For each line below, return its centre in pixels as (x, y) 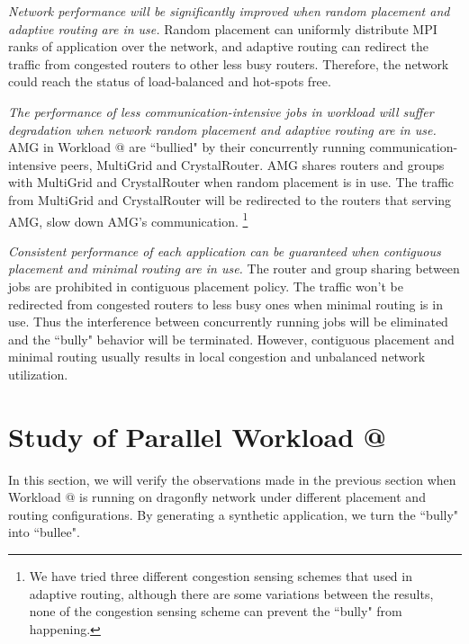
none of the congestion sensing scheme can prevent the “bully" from (216, 611)
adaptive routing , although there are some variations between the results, (231, 593)
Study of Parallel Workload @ (197, 436)
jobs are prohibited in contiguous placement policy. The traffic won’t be (206, 286)
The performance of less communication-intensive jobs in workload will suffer (221, 111)
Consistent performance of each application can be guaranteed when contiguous (225, 250)
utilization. (38, 374)
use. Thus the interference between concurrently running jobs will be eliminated (228, 322)
